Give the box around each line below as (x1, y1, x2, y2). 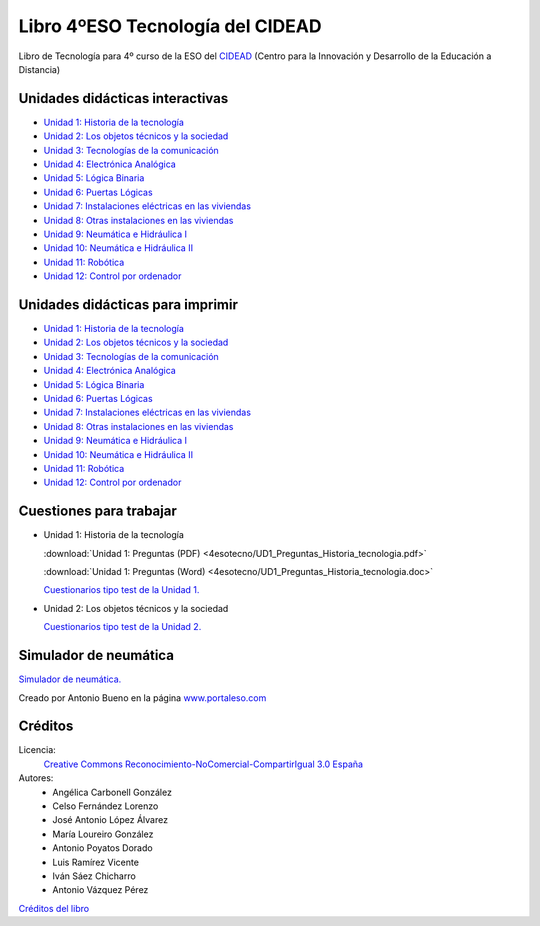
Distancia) (18, 63, 61, 75)
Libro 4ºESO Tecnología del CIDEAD (18, 15, 322, 37)
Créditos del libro (18, 902, 90, 914)
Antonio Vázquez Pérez (52, 884, 149, 896)
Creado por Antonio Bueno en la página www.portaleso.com (18, 691, 267, 704)
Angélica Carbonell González (52, 786, 172, 798)
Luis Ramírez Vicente (52, 856, 140, 868)
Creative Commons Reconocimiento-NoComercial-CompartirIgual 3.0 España (43, 758, 364, 770)
